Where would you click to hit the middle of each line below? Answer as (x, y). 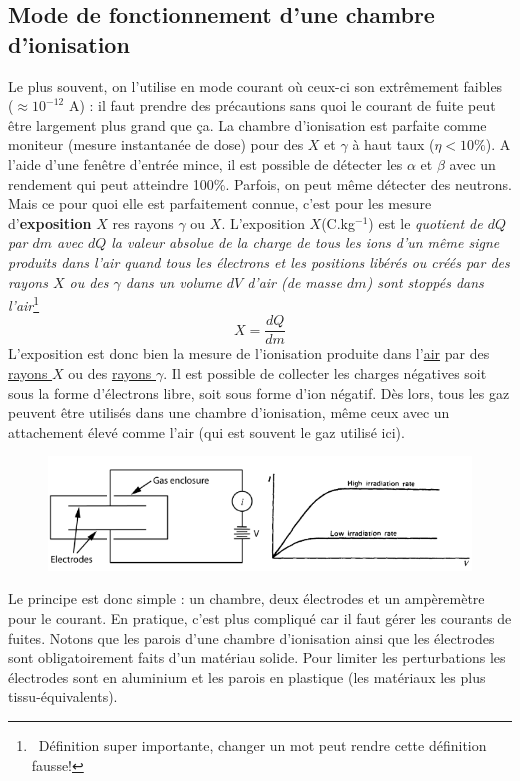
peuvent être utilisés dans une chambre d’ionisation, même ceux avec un (229, 412)
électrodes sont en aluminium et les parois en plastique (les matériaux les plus (247, 676)
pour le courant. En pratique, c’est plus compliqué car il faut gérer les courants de (260, 618)
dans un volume (173, 281)
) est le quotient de (425, 222)
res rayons (143, 222)
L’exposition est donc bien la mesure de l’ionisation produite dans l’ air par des (249, 353)
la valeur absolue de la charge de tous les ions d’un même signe (305, 242)
